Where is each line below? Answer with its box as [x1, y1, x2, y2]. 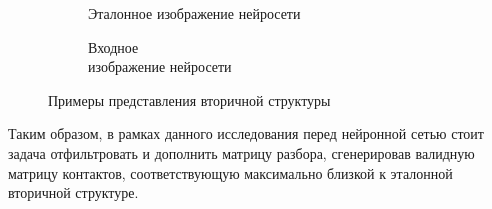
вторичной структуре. [8, 182, 139, 203]
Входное [88, 36, 139, 57]
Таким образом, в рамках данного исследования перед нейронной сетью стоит [8, 123, 484, 144]
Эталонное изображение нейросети [88, 3, 301, 23]
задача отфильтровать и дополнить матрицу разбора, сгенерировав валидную [8, 142, 475, 163]
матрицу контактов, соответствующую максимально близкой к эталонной [8, 162, 453, 183]
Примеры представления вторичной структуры [48, 89, 331, 110]
